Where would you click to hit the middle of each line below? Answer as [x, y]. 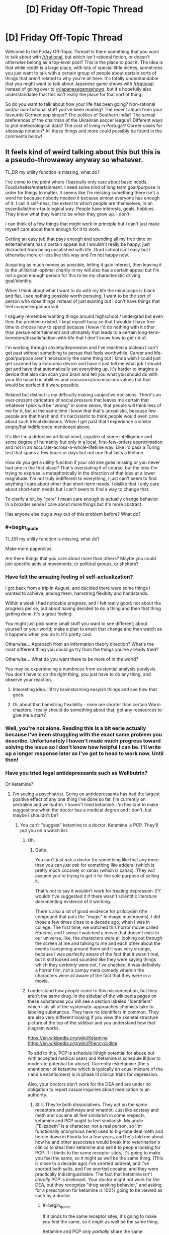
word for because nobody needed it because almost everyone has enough [82, 198]
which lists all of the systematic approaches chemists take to [91, 1006]
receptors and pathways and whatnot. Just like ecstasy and [97, 1110]
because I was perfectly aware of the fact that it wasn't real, [97, 954]
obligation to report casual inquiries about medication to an [89, 1089]
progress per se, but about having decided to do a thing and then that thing [83, 608]
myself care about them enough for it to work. [53, 229]
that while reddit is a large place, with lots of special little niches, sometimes [84, 67]
